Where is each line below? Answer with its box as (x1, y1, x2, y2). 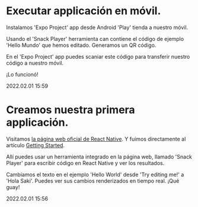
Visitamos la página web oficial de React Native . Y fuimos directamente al (6, 135, 186, 142)
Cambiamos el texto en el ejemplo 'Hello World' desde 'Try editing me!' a (6, 171, 184, 178)
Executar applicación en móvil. (6, 4, 161, 18)
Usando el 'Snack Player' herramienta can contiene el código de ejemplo (6, 35, 184, 42)
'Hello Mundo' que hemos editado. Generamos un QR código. (6, 42, 157, 49)
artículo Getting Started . (6, 141, 65, 149)
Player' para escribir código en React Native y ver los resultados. (6, 159, 165, 167)
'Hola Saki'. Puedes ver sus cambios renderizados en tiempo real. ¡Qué (6, 177, 180, 184)
